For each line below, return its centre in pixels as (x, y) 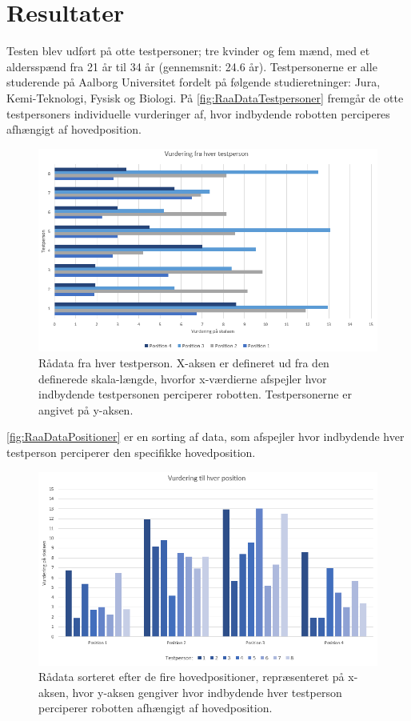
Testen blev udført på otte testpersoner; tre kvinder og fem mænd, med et (188, 51)
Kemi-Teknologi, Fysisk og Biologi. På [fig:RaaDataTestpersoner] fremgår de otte (205, 97)
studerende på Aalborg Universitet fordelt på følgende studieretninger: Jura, (194, 82)
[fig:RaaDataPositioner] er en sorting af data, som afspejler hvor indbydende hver (205, 437)
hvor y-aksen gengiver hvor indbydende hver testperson (207, 692)
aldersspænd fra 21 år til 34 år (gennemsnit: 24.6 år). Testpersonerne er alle (192, 66)
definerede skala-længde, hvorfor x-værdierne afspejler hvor (183, 378)
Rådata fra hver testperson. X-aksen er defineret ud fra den (184, 362)
